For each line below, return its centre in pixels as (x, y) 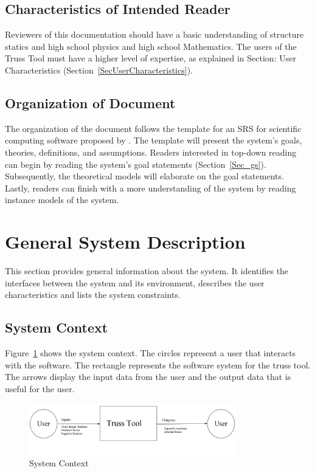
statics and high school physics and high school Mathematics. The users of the (151, 46)
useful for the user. (40, 388)
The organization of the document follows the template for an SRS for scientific (153, 128)
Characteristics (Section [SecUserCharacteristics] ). (99, 70)
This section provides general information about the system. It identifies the (147, 271)
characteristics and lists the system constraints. (93, 295)
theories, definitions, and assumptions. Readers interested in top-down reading (151, 152)
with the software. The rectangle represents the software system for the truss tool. (158, 364)
